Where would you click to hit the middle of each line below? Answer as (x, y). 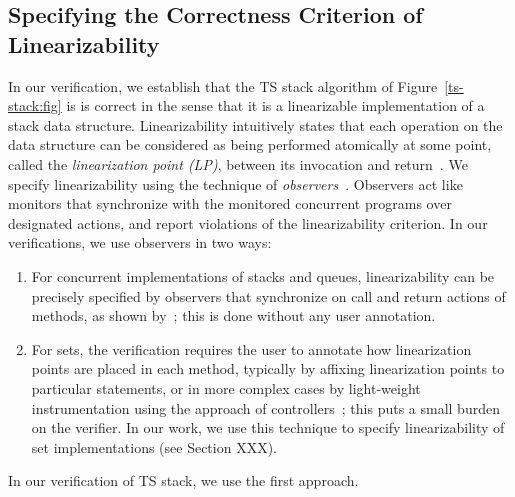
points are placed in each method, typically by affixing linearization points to (268, 368)
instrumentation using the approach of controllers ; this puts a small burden (265, 407)
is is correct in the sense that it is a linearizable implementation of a (275, 105)
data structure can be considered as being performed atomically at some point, (250, 144)
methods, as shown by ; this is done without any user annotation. (233, 315)
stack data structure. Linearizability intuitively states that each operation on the (255, 124)
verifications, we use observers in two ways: (140, 242)
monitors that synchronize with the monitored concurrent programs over (230, 203)
